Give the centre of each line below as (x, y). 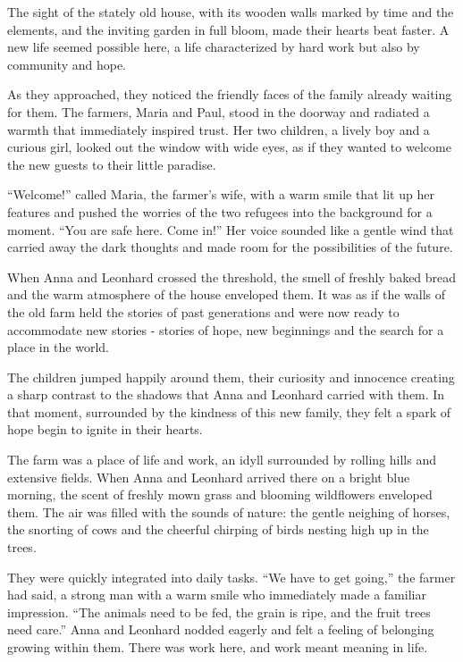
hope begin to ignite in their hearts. (105, 429)
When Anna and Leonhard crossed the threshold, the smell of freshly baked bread (232, 277)
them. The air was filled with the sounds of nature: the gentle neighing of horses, (229, 511)
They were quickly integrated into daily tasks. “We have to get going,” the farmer (231, 577)
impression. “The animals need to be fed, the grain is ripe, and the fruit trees (219, 612)
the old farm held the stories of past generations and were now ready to (203, 311)
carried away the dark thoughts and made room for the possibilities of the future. (230, 247)
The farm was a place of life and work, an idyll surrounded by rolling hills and (222, 460)
